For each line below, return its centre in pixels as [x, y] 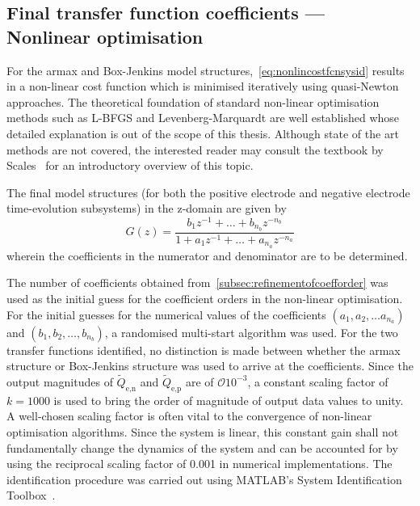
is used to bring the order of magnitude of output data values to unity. [229, 400]
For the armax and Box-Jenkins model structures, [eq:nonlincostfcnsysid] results [206, 70]
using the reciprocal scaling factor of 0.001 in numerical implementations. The [199, 464]
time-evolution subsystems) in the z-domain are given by [147, 208]
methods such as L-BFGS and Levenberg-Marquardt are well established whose [203, 118]
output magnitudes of [60, 381]
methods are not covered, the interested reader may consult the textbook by [195, 149]
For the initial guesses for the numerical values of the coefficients [166, 314]
